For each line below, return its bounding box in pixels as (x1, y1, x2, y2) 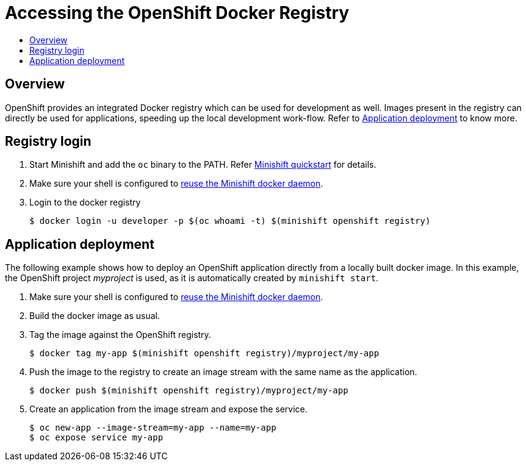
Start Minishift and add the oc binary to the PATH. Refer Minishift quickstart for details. (29, 159, 376, 170)
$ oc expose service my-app (29, 432, 164, 443)
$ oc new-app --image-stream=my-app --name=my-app (29, 423, 276, 433)
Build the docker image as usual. (29, 310, 160, 321)
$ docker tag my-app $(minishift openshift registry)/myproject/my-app (29, 348, 380, 359)
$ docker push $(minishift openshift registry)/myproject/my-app (29, 385, 348, 396)
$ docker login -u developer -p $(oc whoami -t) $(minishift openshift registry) (29, 216, 431, 226)
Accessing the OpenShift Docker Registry (5, 2, 350, 23)
